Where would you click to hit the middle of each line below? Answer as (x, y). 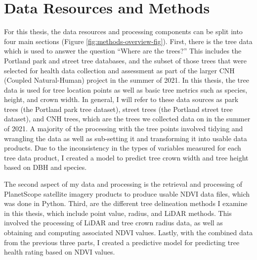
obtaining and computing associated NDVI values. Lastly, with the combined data (128, 232)
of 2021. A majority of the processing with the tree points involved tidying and (124, 129)
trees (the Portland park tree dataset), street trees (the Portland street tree (118, 109)
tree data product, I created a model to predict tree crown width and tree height (126, 157)
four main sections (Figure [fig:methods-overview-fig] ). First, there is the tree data (128, 41)
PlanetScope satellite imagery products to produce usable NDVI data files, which (127, 193)
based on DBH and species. (45, 167)
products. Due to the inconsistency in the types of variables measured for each (123, 148)
